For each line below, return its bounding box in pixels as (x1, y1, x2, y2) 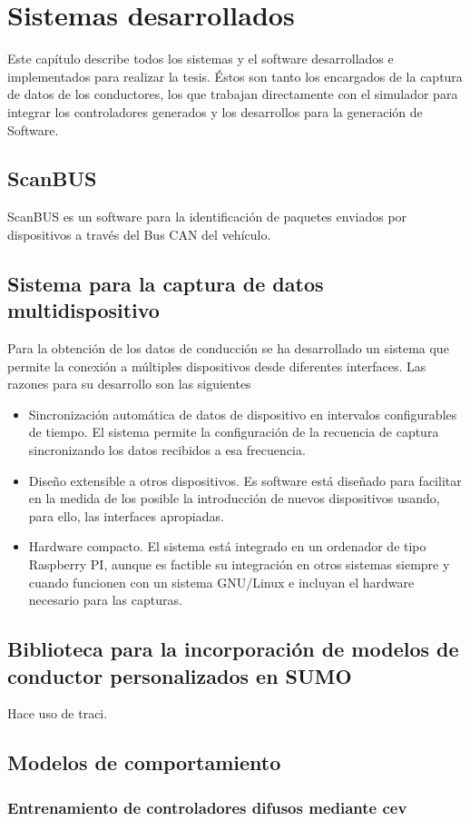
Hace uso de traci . (7, 704, 108, 723)
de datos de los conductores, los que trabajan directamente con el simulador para (7, 84, 458, 104)
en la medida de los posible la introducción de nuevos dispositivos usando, (28, 489, 440, 508)
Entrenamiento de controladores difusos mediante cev (7, 796, 407, 818)
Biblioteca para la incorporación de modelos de (7, 635, 459, 663)
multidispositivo (7, 296, 160, 324)
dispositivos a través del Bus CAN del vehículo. (7, 224, 271, 243)
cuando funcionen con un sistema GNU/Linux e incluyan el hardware (28, 572, 415, 591)
